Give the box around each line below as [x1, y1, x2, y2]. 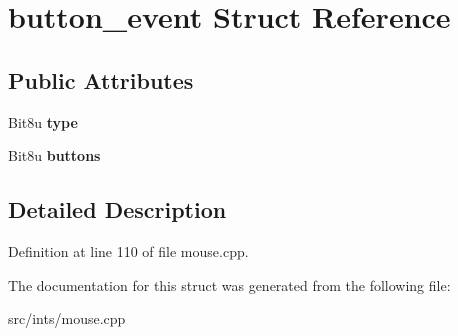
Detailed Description [8, 194, 227, 225]
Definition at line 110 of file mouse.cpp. [8, 240, 249, 261]
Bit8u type [8, 111, 78, 132]
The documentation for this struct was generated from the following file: [8, 274, 451, 295]
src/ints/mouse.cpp [8, 308, 126, 329]
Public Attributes [8, 64, 194, 95]
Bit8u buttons [8, 145, 101, 166]
